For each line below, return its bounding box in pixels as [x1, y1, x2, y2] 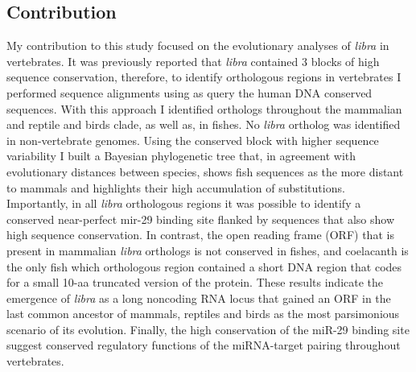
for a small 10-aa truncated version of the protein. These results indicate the [6, 274, 384, 291]
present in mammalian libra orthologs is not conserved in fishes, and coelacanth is [6, 242, 409, 258]
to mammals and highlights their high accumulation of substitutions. [6, 179, 345, 196]
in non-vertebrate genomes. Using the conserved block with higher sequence [6, 131, 379, 148]
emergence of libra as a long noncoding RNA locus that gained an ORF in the [6, 289, 391, 306]
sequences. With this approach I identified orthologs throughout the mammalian [6, 100, 402, 117]
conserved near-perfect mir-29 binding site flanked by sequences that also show [6, 210, 395, 227]
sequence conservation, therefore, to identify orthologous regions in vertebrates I [6, 68, 402, 85]
